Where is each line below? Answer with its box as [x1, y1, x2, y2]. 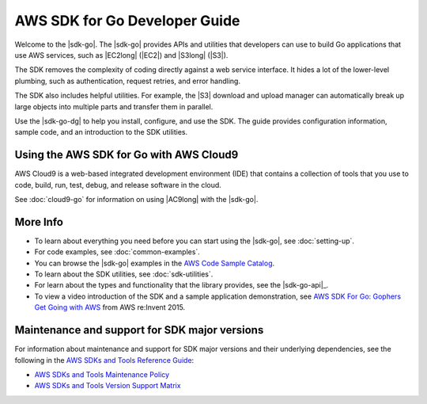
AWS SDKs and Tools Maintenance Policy [34, 369, 170, 379]
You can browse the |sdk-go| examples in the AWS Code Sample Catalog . [34, 258, 275, 268]
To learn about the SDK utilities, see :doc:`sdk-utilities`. [34, 269, 213, 279]
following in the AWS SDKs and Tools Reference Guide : [14, 355, 195, 364]
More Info [14, 215, 63, 229]
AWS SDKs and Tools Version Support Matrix [34, 381, 181, 391]
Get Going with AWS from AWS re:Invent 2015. [34, 303, 186, 312]
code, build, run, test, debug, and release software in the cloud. [14, 180, 221, 189]
